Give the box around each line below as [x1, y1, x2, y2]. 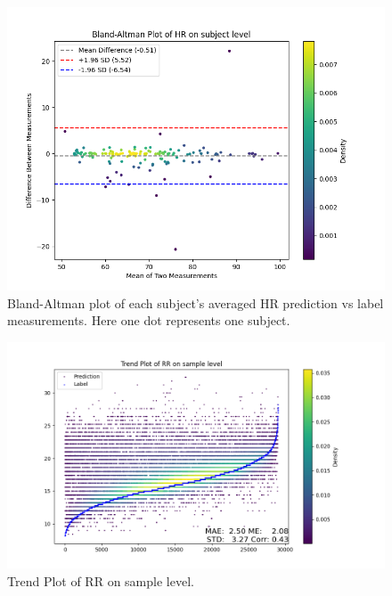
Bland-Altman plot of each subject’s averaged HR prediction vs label [7, 293, 384, 312]
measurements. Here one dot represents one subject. [7, 311, 290, 330]
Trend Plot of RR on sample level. [7, 571, 194, 590]
